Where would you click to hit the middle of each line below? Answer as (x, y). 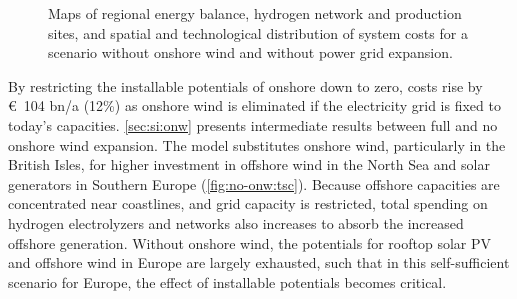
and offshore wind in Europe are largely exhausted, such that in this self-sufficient (259, 262)
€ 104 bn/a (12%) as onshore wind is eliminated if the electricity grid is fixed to (254, 105)
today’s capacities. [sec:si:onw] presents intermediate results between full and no (253, 124)
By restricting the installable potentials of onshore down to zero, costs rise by (245, 85)
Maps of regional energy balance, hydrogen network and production (255, 13)
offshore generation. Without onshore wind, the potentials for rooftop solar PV (250, 242)
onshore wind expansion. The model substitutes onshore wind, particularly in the (257, 144)
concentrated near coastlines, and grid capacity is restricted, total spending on (248, 203)
